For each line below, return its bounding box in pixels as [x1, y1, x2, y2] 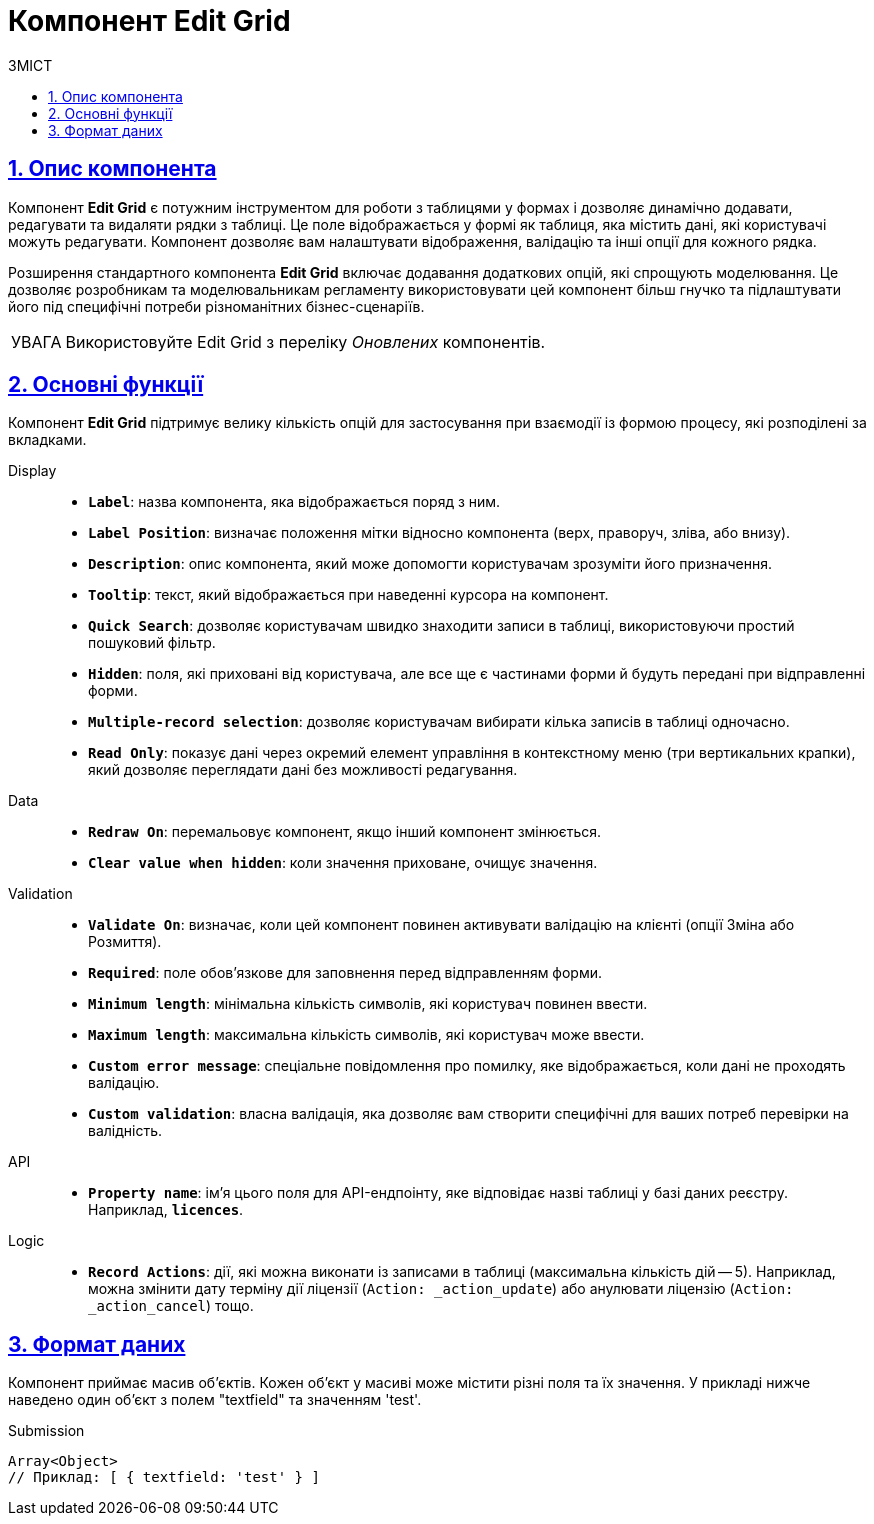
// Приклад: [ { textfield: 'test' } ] [8, 1469, 320, 1486]
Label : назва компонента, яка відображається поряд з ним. [88, 493, 501, 511]
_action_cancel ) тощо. [88, 1297, 254, 1315]
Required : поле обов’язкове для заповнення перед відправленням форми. [88, 964, 603, 982]
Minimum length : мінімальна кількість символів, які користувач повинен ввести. [88, 995, 648, 1013]
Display [8, 462, 57, 480]
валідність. [88, 1122, 163, 1140]
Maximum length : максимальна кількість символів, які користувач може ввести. [88, 1026, 645, 1044]
